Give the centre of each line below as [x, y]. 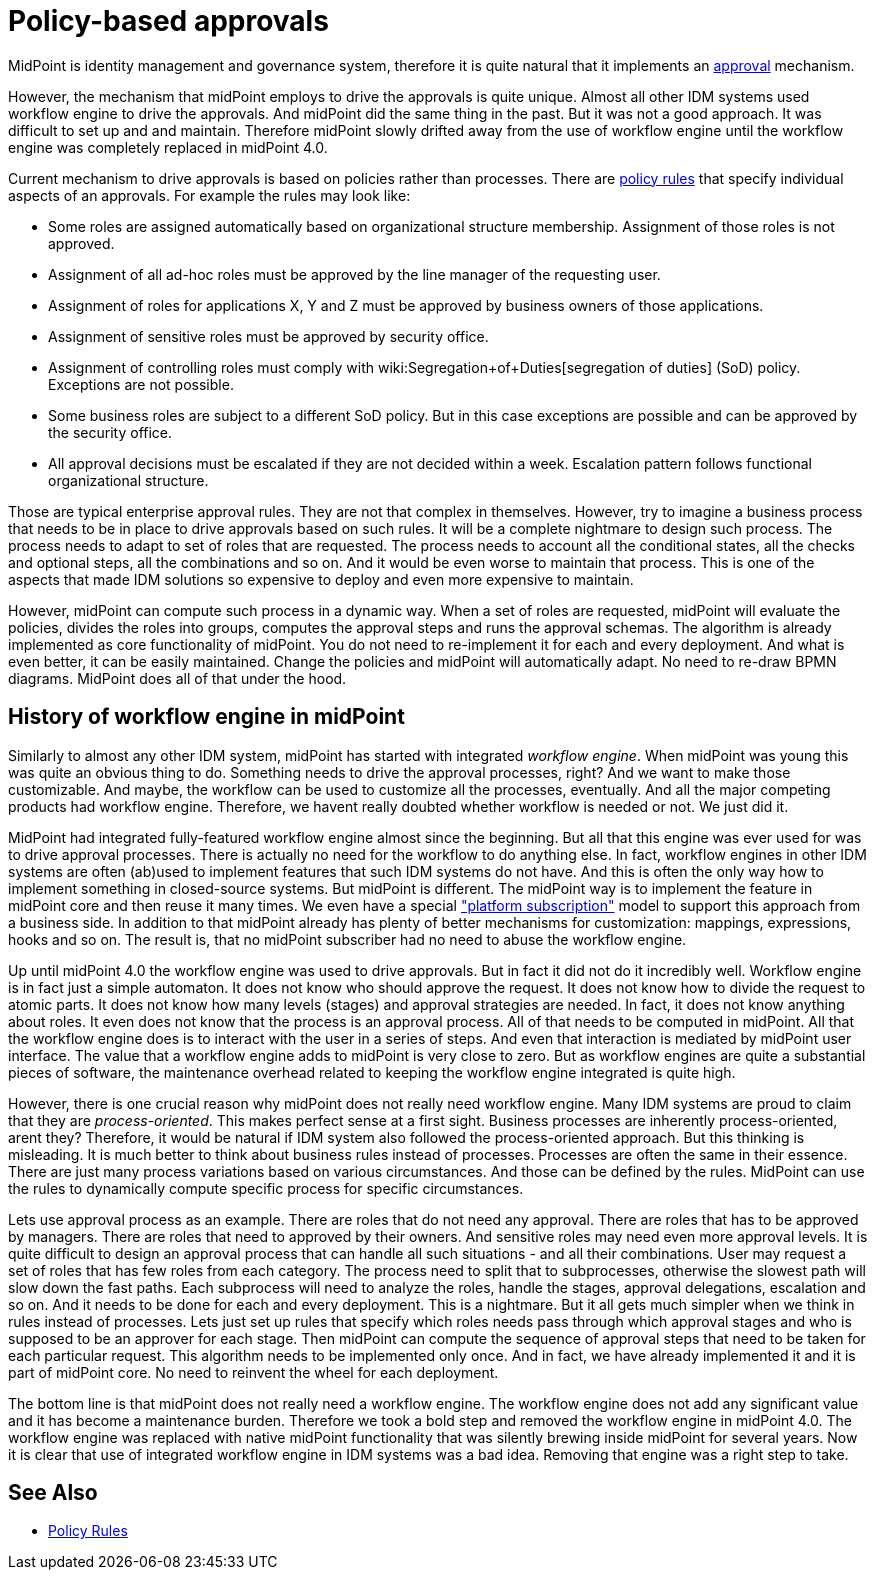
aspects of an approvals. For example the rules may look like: [209, 195]
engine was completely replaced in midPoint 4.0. [168, 147]
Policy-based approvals [168, 21]
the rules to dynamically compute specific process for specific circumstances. [266, 1188]
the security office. [110, 432]
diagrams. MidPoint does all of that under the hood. [177, 678]
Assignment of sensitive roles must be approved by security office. [268, 336]
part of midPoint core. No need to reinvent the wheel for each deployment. [253, 1372]
